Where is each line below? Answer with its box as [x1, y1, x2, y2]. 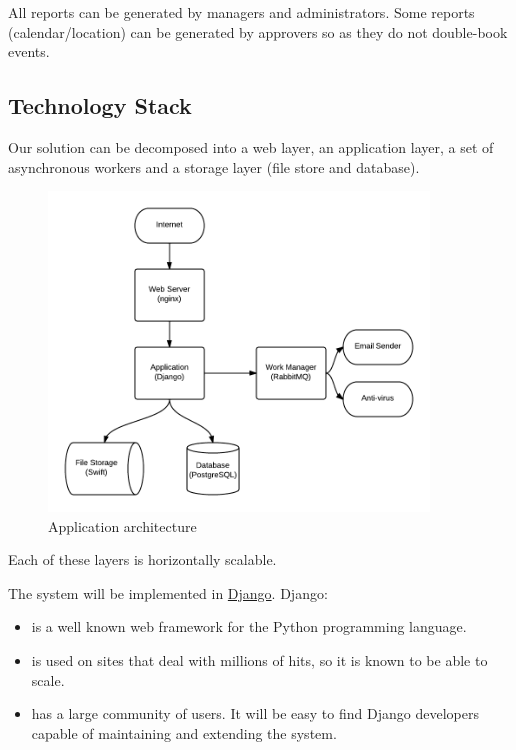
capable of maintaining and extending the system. [31, 722, 337, 743]
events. [8, 41, 50, 62]
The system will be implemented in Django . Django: [8, 582, 328, 603]
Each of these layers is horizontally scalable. [8, 549, 277, 570]
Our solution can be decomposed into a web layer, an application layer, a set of [8, 136, 494, 157]
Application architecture [48, 515, 197, 536]
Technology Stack [8, 90, 192, 121]
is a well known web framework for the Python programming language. [31, 616, 467, 637]
